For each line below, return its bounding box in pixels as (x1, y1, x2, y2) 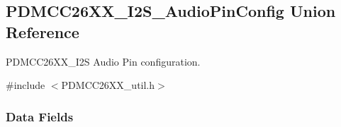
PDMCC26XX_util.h (61, 78, 155, 92)
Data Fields (6, 107, 74, 125)
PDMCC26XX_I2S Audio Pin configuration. (6, 54, 201, 68)
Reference (6, 20, 79, 42)
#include (6, 78, 45, 92)
